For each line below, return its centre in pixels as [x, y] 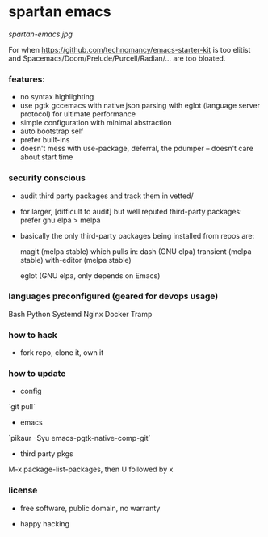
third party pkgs [47, 454]
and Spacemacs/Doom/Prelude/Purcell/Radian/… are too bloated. [117, 58]
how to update [37, 374]
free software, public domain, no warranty [90, 508]
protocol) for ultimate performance [77, 114]
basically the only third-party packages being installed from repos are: [137, 235]
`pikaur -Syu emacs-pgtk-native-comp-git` [80, 438]
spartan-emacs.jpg [40, 34]
